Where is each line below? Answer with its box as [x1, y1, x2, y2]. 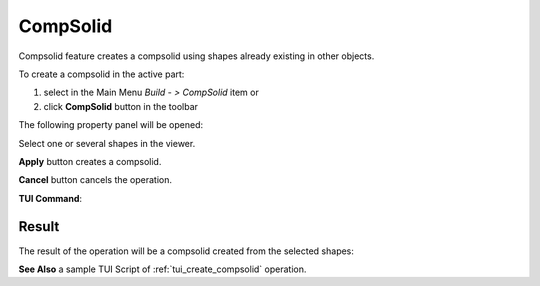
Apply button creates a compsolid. [18, 155, 162, 167]
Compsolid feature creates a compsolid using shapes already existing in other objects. [18, 50, 375, 62]
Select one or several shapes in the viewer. [18, 137, 196, 149]
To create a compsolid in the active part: [18, 68, 185, 80]
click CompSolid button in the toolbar [43, 100, 199, 112]
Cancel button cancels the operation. [18, 174, 173, 186]
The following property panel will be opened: [18, 119, 204, 131]
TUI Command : [18, 192, 83, 204]
